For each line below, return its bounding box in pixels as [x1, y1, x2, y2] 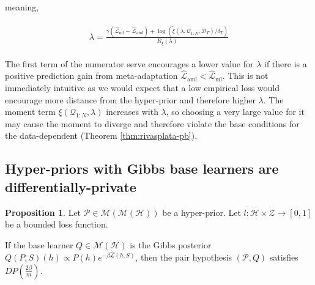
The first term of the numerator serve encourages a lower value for [5, 57, 254, 70]
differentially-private [5, 177, 136, 196]
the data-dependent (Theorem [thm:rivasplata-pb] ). [5, 129, 198, 142]
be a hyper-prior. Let [162, 205, 241, 218]
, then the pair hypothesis [135, 251, 232, 264]
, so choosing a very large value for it [166, 105, 305, 118]
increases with [106, 105, 158, 118]
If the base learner [5, 238, 73, 251]
